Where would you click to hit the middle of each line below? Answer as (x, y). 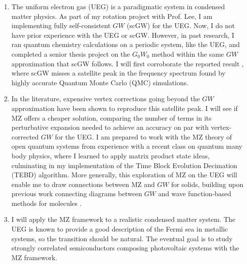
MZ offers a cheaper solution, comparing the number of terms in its (111, 117)
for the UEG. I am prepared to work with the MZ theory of (143, 136)
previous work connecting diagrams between (77, 194)
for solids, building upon (207, 184)
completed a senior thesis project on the (71, 54)
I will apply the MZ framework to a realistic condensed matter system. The (123, 219)
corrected (25, 136)
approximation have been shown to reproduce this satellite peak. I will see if (124, 108)
